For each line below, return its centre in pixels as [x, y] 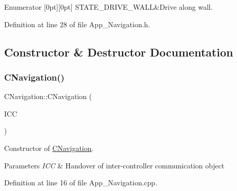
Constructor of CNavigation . [49, 148]
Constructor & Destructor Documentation [119, 52]
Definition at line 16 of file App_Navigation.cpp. [81, 183]
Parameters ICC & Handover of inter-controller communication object [114, 165]
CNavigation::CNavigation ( [48, 96]
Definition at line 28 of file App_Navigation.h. [77, 24]
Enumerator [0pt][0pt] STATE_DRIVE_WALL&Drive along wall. [108, 7]
